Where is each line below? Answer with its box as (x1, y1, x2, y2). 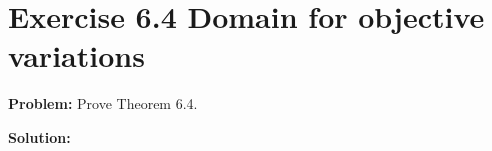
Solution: (8, 126, 71, 147)
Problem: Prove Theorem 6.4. (8, 93, 198, 114)
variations (8, 35, 145, 76)
